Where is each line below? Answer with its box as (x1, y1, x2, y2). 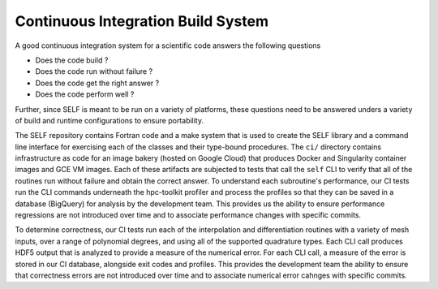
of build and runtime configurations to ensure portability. (15, 115, 204, 125)
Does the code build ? (35, 55, 109, 65)
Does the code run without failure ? (35, 67, 153, 76)
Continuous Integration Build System (15, 12, 269, 30)
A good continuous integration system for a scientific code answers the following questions (15, 41, 321, 50)
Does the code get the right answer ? (35, 78, 160, 88)
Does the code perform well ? (35, 89, 135, 99)
